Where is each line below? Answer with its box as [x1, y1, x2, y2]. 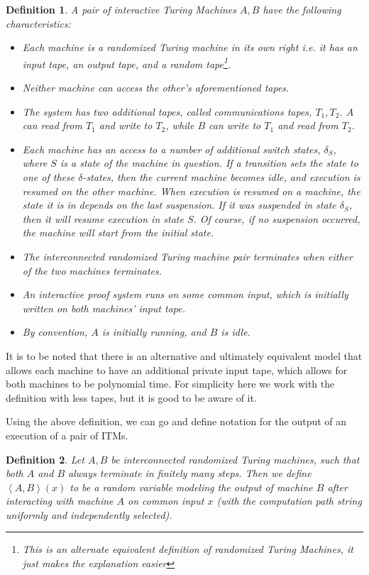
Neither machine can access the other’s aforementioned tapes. [22, 80, 290, 95]
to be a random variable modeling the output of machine [70, 479, 313, 494]
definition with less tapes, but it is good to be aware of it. [6, 390, 257, 405]
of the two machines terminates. [22, 263, 163, 278]
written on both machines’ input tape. [22, 300, 185, 315]
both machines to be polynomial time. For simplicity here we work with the [6, 376, 335, 391]
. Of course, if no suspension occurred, [193, 211, 360, 226]
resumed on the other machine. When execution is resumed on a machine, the [22, 183, 360, 198]
